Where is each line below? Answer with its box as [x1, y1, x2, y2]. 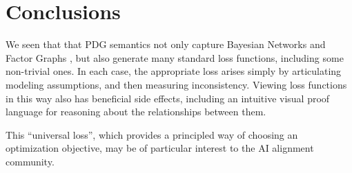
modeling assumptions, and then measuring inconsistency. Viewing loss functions [6, 77, 347, 91]
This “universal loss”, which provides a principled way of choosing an [6, 127, 298, 141]
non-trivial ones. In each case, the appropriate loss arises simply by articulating [6, 64, 342, 78]
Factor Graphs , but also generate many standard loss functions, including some [6, 50, 344, 65]
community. [6, 154, 55, 168]
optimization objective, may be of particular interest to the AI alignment [6, 141, 314, 155]
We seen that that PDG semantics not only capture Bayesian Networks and [6, 37, 326, 51]
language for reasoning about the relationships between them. [6, 104, 266, 119]
